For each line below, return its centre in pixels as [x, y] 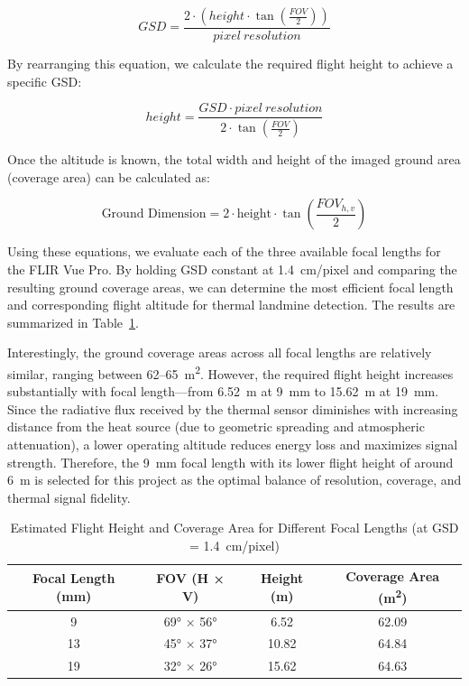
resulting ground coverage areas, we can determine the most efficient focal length [230, 287]
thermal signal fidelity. [69, 497]
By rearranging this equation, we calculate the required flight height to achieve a [230, 64]
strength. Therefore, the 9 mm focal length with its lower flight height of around [230, 462]
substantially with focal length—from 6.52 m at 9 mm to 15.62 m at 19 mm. [223, 391]
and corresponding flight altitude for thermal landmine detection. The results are [231, 305]
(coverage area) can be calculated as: [109, 176]
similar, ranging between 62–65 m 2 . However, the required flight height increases [230, 372]
